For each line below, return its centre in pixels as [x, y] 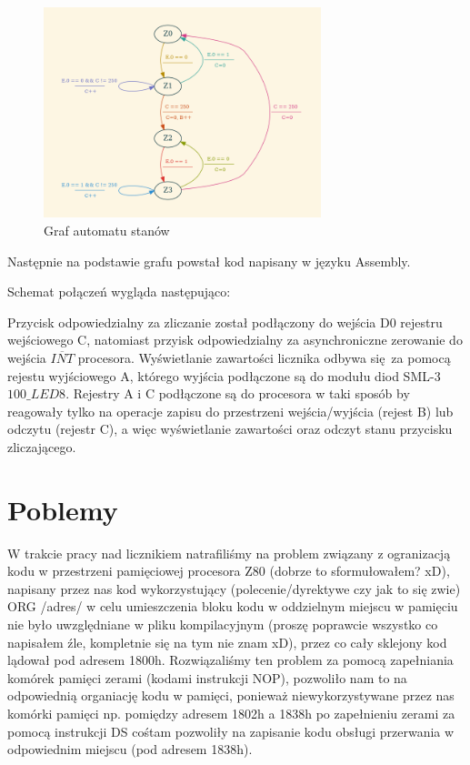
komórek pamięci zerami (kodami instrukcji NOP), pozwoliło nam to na [207, 677]
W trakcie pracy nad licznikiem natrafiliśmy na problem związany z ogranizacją [229, 553]
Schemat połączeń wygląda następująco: [119, 292]
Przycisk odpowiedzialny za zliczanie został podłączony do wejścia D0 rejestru [225, 322]
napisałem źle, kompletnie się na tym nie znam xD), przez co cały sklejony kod [227, 642]
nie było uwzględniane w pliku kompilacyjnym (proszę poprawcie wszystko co [223, 624]
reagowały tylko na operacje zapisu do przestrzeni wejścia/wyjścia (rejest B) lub [230, 411]
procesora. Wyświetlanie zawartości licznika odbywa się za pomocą [264, 357]
